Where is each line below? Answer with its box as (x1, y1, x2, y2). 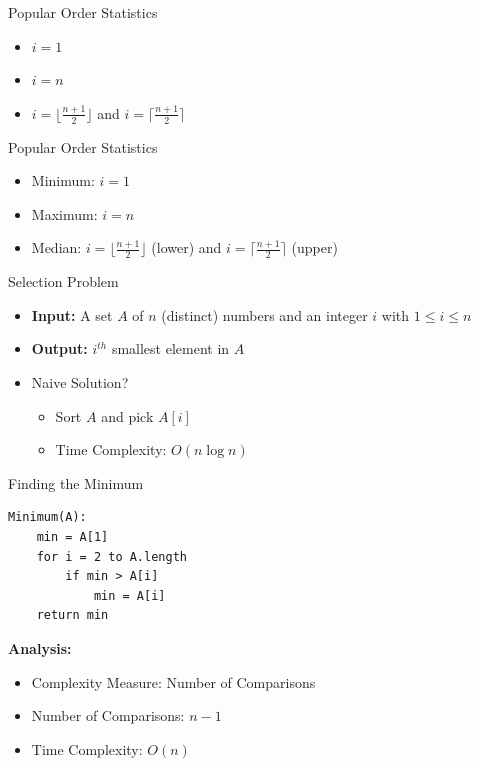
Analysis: (8, 637, 72, 658)
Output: (31, 338, 88, 359)
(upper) (291, 237, 338, 258)
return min (36, 608, 109, 623)
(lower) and (151, 237, 222, 258)
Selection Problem (8, 271, 119, 292)
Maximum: (31, 203, 98, 224)
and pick (101, 405, 154, 426)
